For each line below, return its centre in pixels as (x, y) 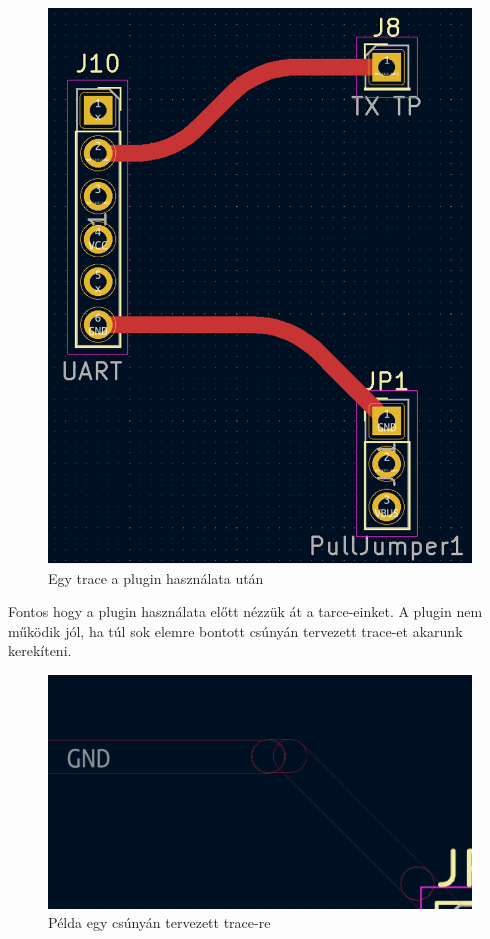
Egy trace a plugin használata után (156, 577)
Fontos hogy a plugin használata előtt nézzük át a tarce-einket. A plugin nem (245, 611)
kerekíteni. (40, 650)
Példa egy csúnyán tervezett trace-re (159, 922)
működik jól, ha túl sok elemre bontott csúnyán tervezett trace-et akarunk (235, 630)
